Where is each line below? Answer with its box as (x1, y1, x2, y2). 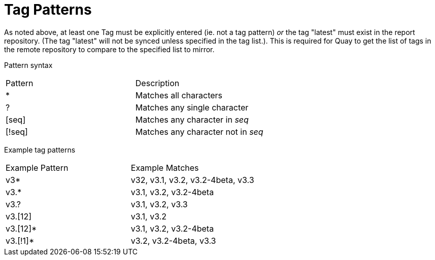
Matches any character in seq (135, 114, 249, 125)
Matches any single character (135, 102, 249, 113)
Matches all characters (135, 90, 223, 100)
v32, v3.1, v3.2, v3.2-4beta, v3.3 (130, 174, 254, 185)
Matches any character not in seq (135, 126, 263, 137)
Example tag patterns (4, 145, 76, 154)
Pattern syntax (4, 60, 53, 69)
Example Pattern (6, 162, 69, 173)
